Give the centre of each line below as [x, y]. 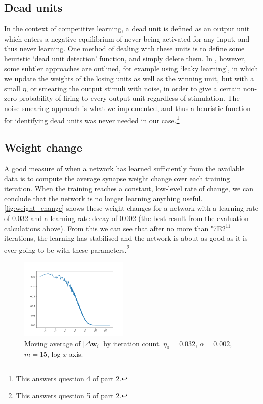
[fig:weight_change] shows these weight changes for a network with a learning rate [131, 208]
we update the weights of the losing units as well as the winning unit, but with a [129, 78]
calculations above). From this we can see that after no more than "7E [113, 228]
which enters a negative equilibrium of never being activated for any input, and [127, 38]
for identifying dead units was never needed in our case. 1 [92, 119]
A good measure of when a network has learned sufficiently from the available [124, 168]
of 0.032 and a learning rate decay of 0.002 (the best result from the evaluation [126, 218]
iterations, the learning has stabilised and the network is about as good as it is [126, 238]
